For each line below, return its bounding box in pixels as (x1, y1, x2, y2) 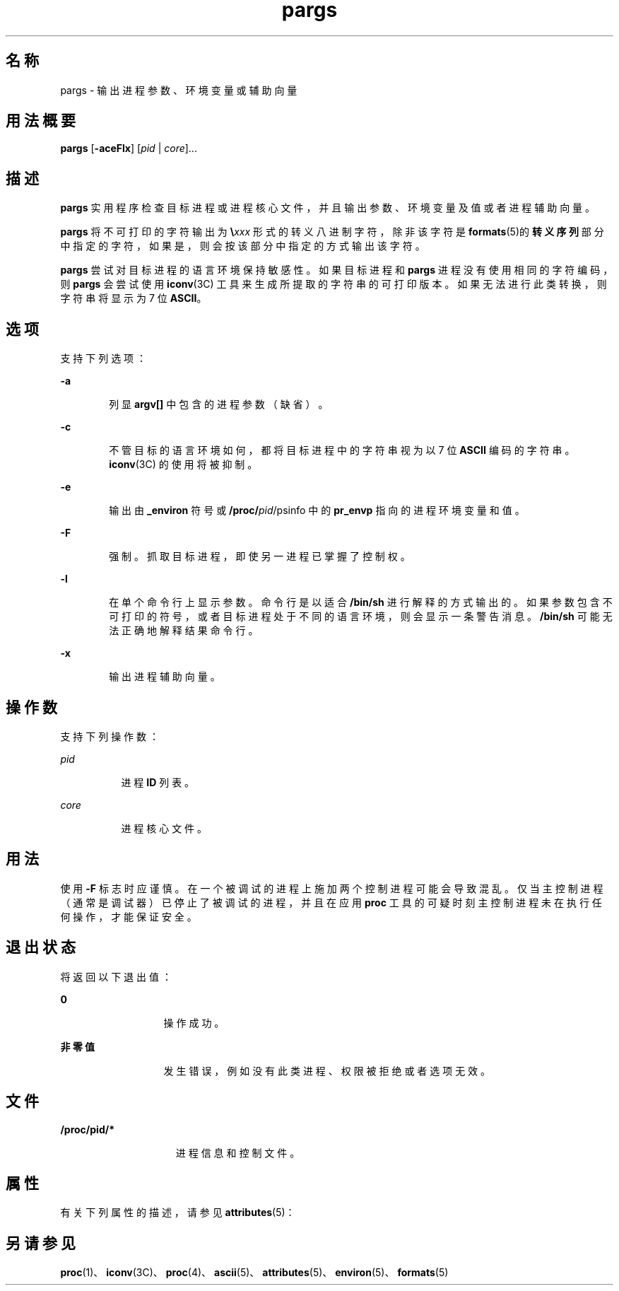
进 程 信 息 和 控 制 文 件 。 (175, 1146, 300, 1159)
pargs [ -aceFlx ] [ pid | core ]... (60, 142, 197, 155)
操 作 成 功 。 (163, 1016, 225, 1029)
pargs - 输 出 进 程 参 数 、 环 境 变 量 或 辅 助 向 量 (60, 83, 297, 96)
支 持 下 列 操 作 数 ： (60, 730, 159, 742)
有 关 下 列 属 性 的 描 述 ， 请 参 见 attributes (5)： (60, 1206, 295, 1219)
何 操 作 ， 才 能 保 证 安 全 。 (60, 910, 197, 923)
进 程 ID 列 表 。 (121, 776, 195, 788)
